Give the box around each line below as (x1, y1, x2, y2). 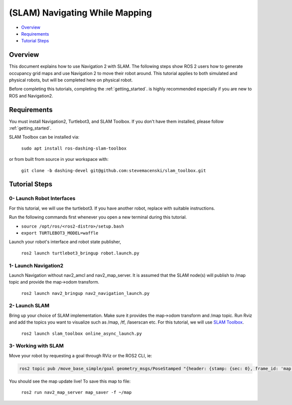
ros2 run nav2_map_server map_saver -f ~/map (21, 390, 132, 395)
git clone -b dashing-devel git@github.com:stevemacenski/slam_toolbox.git (21, 168, 206, 173)
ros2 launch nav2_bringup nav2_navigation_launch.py (21, 290, 150, 296)
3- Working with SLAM (9, 343, 64, 349)
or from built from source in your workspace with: (9, 156, 109, 162)
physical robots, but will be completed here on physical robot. (9, 77, 133, 83)
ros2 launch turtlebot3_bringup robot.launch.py (21, 250, 140, 256)
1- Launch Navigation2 (9, 262, 64, 269)
